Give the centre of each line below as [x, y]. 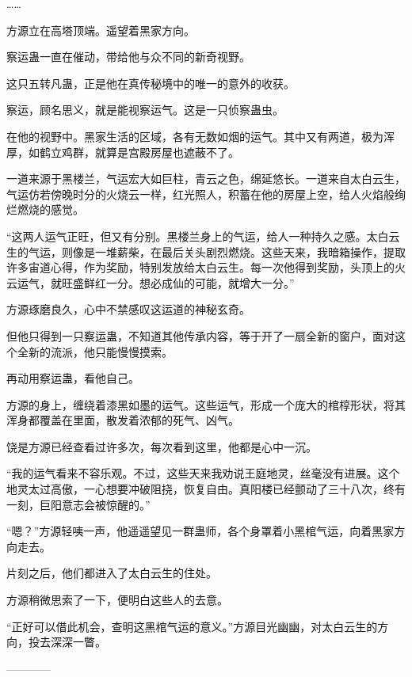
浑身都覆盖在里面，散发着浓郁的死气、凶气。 [123, 420]
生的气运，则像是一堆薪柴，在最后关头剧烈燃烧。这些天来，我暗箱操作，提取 [206, 251]
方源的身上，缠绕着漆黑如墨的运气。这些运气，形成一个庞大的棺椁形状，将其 [206, 404]
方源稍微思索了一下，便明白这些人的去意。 [117, 600]
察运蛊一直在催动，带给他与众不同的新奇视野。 [128, 57]
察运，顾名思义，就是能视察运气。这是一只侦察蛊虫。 [145, 110]
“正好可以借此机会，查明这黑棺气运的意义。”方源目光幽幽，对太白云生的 [192, 626]
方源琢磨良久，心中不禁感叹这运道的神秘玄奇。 [128, 309]
